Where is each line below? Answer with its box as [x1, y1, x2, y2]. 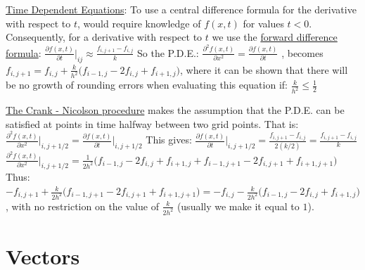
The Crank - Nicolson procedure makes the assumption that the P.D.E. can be [6, 103, 345, 117]
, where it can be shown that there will [179, 62, 348, 77]
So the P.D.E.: [137, 45, 199, 60]
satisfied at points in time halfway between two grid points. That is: [6, 116, 299, 131]
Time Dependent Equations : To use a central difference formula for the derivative [6, 2, 357, 16]
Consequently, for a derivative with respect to [6, 30, 203, 44]
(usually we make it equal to [177, 198, 300, 213]
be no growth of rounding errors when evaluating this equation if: [6, 77, 288, 92]
